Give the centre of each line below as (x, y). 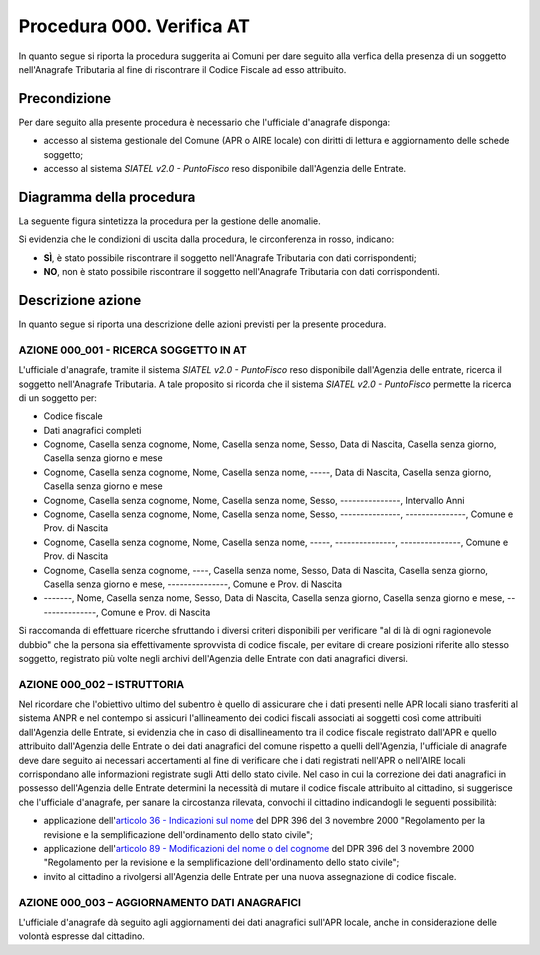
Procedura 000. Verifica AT (134, 26)
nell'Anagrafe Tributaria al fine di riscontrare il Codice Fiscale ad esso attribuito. (182, 69)
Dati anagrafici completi (92, 430)
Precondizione (65, 98)
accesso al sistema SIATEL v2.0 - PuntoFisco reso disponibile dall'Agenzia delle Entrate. (225, 169)
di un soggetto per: (57, 397)
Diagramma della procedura (107, 196)
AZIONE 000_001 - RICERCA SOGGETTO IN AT (132, 350)
